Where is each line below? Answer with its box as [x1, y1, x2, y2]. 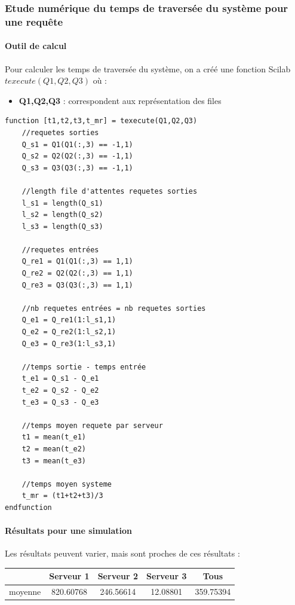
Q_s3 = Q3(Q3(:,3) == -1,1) [21, 163, 133, 172]
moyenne [9, 585, 41, 598]
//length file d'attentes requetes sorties [21, 187, 198, 195]
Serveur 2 [97, 570, 139, 582]
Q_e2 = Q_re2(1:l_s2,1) [21, 328, 116, 337]
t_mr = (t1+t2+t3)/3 [21, 491, 103, 500]
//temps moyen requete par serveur [21, 421, 163, 430]
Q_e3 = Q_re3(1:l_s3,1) [21, 339, 116, 348]
